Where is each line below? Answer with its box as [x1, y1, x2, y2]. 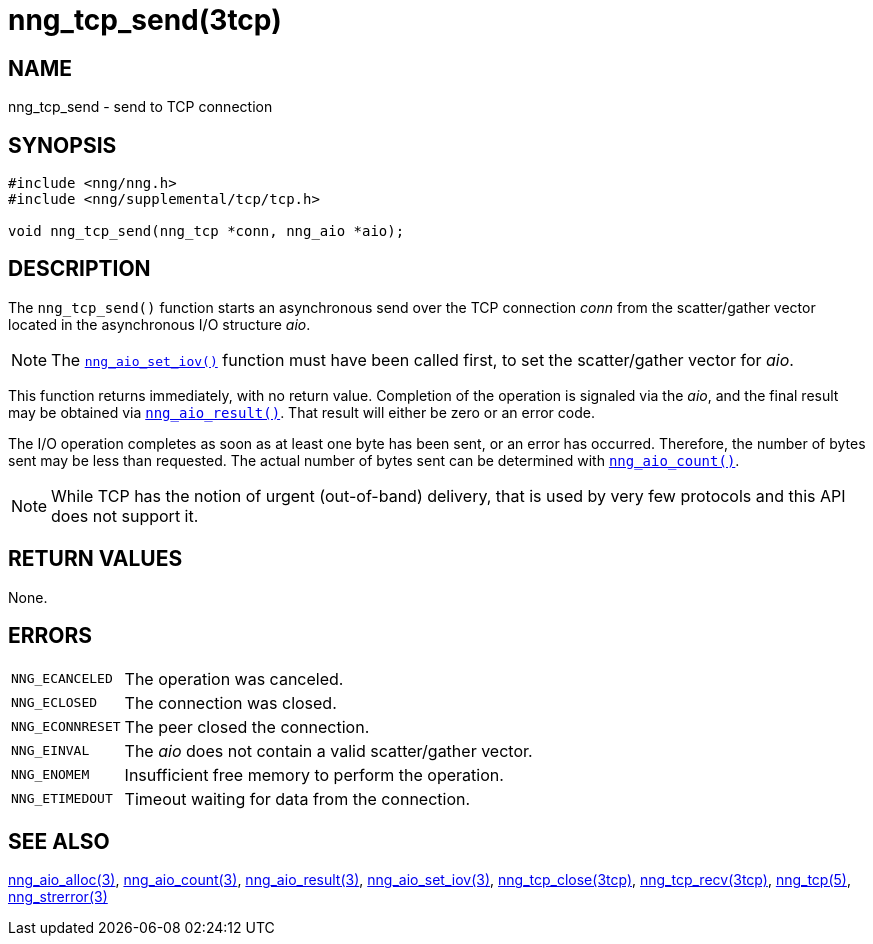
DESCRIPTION [8, 256, 151, 282]
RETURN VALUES [8, 546, 183, 572]
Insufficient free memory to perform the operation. [124, 764, 504, 785]
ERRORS [8, 623, 93, 649]
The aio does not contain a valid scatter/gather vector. [124, 740, 533, 761]
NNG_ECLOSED [11, 695, 98, 711]
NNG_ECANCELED [11, 671, 113, 687]
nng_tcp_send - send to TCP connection [8, 98, 273, 116]
